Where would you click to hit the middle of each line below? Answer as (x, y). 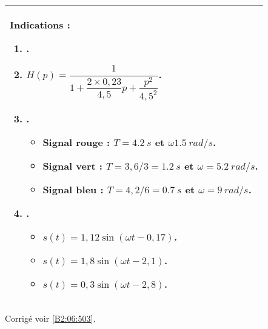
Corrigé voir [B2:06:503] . (50, 318)
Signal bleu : (73, 189)
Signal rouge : (76, 142)
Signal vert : (72, 165)
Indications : (40, 25)
